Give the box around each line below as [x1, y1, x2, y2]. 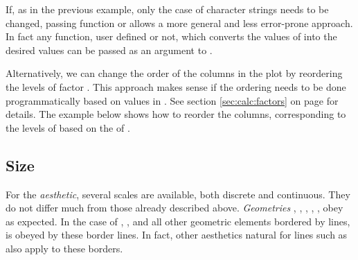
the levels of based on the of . [6, 120, 130, 135]
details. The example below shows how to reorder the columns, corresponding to [6, 107, 346, 121]
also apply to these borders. [6, 241, 123, 255]
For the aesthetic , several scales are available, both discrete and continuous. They [6, 187, 350, 201]
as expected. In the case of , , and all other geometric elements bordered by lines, [6, 214, 350, 228]
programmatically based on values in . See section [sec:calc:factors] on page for [6, 93, 339, 107]
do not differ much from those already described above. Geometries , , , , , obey [6, 200, 343, 215]
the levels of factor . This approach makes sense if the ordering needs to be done [6, 79, 346, 94]
